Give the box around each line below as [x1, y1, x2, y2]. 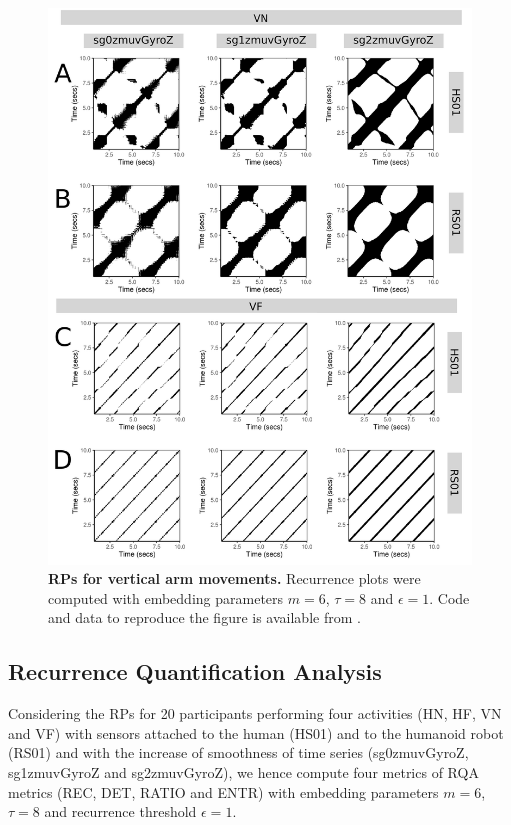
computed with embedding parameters [48, 587, 284, 608]
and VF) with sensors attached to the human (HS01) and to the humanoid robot [8, 722, 504, 743]
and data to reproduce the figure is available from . [48, 607, 361, 628]
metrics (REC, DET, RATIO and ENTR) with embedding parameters [8, 781, 439, 802]
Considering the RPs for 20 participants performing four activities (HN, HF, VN [8, 703, 502, 724]
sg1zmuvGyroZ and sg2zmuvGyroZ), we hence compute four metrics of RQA [8, 761, 479, 782]
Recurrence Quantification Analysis [8, 656, 382, 687]
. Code [429, 587, 470, 608]
